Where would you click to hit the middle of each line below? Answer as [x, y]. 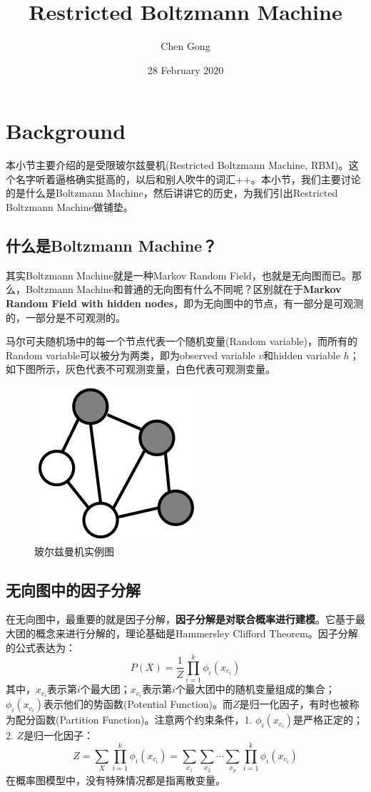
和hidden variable [302, 355]
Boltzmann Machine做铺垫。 [70, 207]
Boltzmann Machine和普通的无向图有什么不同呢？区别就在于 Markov [183, 289]
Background [66, 131]
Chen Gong [185, 46]
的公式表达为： [41, 647]
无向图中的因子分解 [73, 589]
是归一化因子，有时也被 [294, 704]
